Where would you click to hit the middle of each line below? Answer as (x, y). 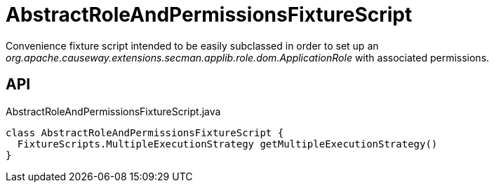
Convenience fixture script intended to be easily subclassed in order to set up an (192, 45)
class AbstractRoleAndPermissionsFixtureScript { (145, 132)
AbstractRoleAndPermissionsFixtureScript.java (113, 111)
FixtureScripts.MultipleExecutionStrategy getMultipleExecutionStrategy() (227, 144)
